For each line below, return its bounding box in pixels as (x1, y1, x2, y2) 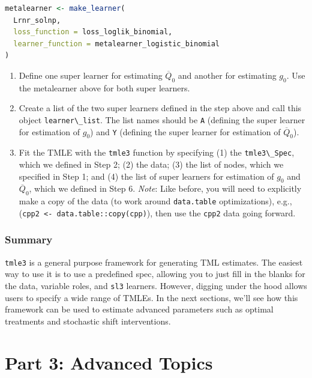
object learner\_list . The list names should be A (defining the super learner (19, 113, 305, 126)
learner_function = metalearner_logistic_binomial (13, 39, 220, 48)
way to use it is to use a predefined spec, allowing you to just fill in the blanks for (5, 267, 305, 280)
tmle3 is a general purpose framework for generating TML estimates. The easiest (5, 255, 303, 268)
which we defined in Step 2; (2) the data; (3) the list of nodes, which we (19, 158, 284, 171)
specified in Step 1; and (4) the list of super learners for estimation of (19, 169, 274, 182)
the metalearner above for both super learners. (19, 81, 190, 94)
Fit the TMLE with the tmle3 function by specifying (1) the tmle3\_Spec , (19, 146, 295, 159)
